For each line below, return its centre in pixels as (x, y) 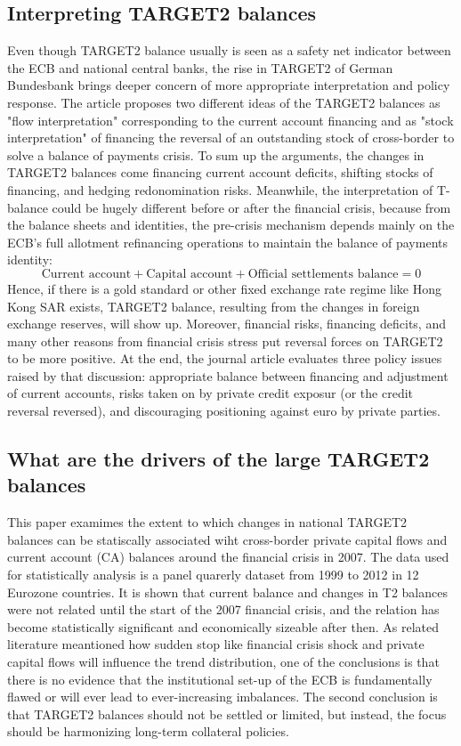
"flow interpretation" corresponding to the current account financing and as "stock (230, 120)
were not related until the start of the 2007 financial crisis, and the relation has (223, 609)
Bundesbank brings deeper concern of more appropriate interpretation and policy (229, 85)
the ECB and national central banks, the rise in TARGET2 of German (200, 67)
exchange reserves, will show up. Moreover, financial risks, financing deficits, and (226, 324)
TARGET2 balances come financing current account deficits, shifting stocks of (220, 172)
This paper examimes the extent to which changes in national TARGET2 (207, 522)
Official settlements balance (323, 274)
